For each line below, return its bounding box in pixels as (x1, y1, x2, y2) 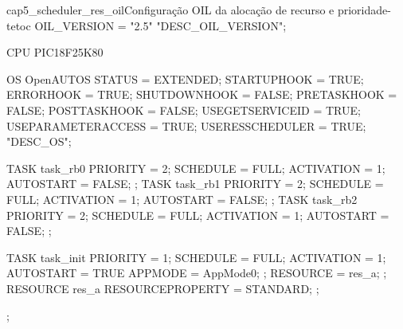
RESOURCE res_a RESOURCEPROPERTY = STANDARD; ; (6, 280, 319, 296)
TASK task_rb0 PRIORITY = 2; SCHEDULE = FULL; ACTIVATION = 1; (6, 159, 385, 176)
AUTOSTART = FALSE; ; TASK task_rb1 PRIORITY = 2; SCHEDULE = (6, 175, 384, 192)
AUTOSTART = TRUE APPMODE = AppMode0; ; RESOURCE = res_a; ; (6, 264, 387, 281)
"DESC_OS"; (6, 133, 72, 150)
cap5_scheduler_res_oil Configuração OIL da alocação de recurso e (6, 2, 335, 18)
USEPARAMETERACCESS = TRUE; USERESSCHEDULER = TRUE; (6, 117, 366, 134)
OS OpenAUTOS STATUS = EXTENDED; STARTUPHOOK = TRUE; (6, 70, 364, 87)
